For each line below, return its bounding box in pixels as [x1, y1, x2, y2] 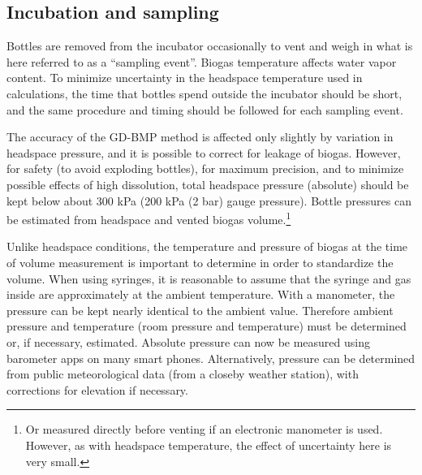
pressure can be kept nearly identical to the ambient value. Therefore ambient [6, 301, 394, 318]
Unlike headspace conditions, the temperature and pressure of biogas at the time [6, 238, 408, 255]
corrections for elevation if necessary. [6, 381, 188, 398]
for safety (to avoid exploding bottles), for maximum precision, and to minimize [6, 160, 404, 177]
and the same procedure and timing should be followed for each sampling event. [6, 101, 403, 118]
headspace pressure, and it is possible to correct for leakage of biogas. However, [6, 144, 401, 161]
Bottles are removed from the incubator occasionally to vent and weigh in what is [6, 37, 413, 54]
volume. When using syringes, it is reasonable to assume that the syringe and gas [6, 270, 411, 287]
